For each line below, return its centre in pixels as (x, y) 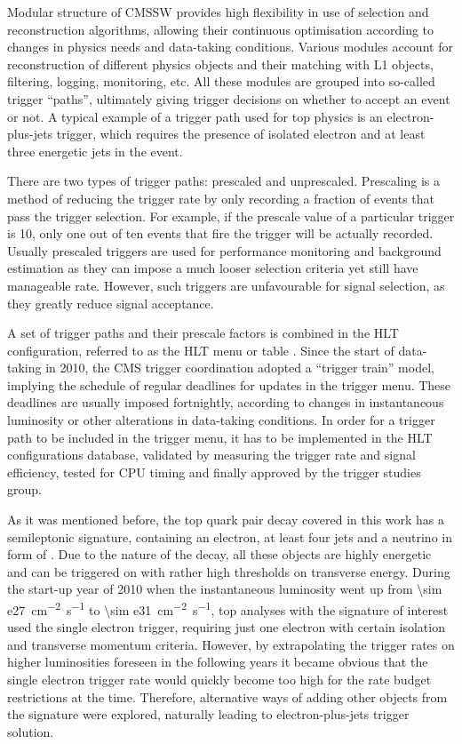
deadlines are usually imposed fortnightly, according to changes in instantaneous (226, 402)
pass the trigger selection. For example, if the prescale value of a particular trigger (231, 216)
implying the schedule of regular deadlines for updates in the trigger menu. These (229, 384)
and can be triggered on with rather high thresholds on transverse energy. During (229, 571)
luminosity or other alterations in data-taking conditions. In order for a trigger (221, 420)
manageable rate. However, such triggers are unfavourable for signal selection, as (226, 285)
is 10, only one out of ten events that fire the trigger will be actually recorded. (220, 233)
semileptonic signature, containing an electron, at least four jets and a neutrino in (230, 536)
